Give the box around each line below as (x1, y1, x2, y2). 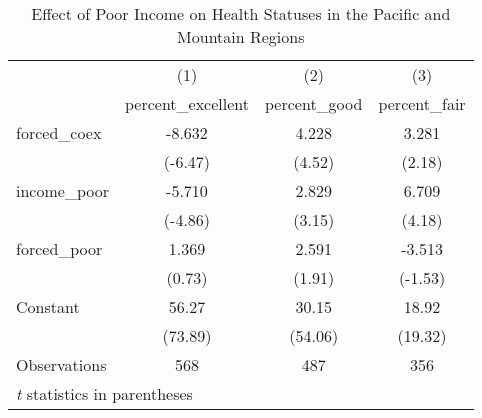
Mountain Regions (177, 25, 305, 48)
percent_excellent (124, 92, 249, 115)
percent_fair (378, 92, 466, 115)
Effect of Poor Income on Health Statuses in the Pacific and (31, 2, 451, 25)
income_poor (16, 179, 109, 202)
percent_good (265, 92, 363, 115)
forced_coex (16, 121, 102, 144)
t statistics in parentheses (16, 382, 193, 405)
